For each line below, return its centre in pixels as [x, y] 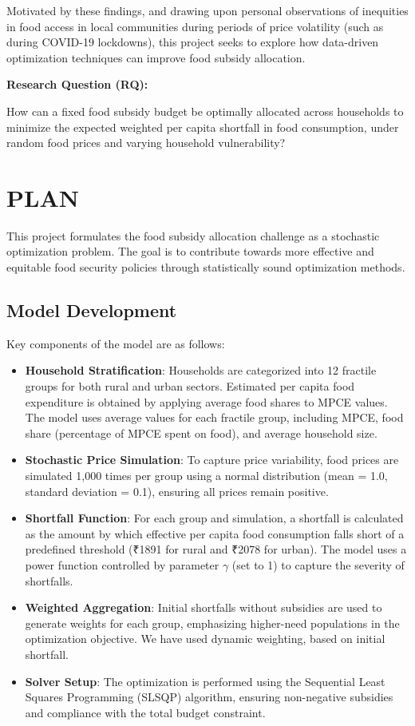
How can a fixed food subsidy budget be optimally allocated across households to [205, 111]
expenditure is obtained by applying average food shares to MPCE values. [206, 401]
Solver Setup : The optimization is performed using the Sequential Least [205, 681]
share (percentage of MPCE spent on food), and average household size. [201, 432]
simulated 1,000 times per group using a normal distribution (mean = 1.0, [206, 476]
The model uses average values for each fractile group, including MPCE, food [214, 417]
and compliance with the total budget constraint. [145, 712]
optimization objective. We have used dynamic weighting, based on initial [205, 639]
